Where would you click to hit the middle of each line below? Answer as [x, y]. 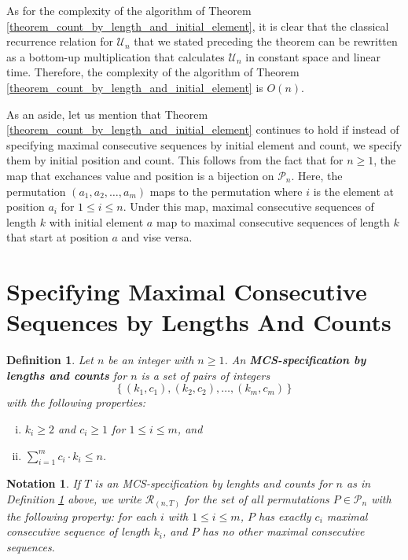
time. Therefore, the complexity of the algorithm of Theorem [153, 72]
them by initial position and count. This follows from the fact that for [175, 160]
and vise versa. [157, 237]
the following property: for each [81, 516]
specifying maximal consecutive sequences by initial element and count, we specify [204, 144]
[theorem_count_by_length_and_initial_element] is [135, 87]
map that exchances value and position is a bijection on [140, 175]
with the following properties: [76, 402]
